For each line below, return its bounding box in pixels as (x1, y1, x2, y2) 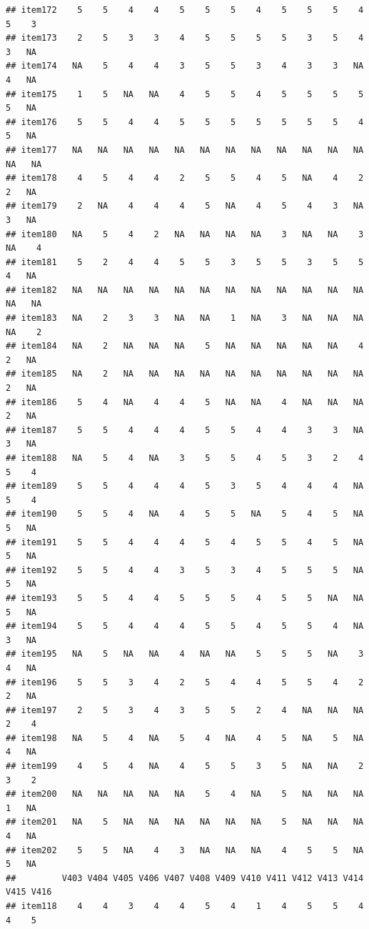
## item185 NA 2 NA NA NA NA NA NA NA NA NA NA (6, 369, 364, 379)
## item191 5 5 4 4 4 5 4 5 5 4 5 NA (6, 537, 364, 547)
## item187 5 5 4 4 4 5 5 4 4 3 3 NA (6, 424, 364, 435)
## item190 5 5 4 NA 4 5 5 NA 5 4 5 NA (6, 509, 364, 520)
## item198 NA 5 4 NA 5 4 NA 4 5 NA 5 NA (6, 732, 364, 743)
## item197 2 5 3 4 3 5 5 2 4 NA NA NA (6, 705, 364, 715)
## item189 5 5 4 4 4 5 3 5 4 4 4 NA (6, 481, 364, 492)
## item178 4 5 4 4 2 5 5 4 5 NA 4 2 (6, 173, 364, 184)
